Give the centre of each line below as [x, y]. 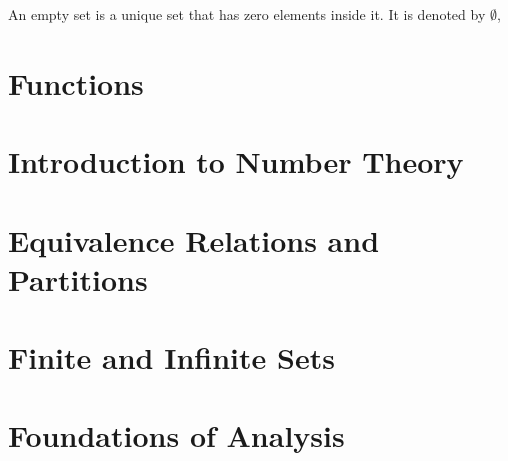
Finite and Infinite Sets [171, 357]
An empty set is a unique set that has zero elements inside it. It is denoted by [247, 14]
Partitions [78, 278]
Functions [76, 82]
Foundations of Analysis [176, 435]
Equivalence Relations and [194, 239]
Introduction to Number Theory [236, 161]
